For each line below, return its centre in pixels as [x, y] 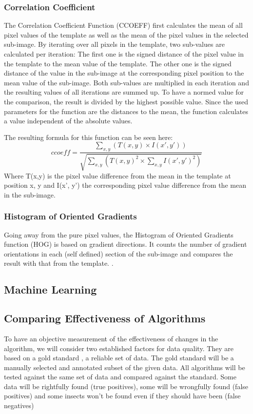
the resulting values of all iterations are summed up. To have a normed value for [124, 92]
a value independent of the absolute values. [68, 121]
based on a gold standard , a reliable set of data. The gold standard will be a [119, 358]
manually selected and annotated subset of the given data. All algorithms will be [125, 367]
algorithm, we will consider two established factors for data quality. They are [119, 348]
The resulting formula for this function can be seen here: [88, 137]
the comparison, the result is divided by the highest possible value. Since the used [126, 101]
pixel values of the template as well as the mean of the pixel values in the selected [126, 34]
